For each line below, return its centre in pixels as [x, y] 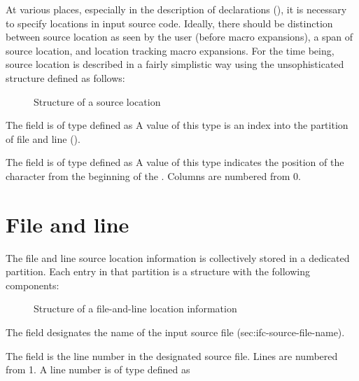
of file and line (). [43, 138]
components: [33, 285]
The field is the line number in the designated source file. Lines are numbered [172, 355]
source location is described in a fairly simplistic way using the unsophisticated [175, 64]
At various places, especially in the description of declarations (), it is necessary [176, 9]
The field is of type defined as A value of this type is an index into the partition [177, 125]
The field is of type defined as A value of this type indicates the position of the [175, 162]
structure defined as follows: [65, 77]
